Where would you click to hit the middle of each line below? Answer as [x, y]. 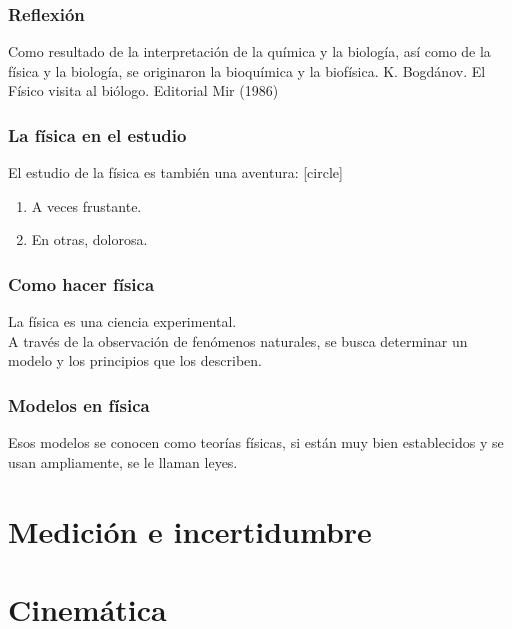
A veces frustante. [86, 205]
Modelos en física [79, 404]
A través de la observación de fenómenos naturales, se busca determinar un [238, 340]
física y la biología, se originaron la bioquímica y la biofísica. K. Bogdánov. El [247, 70]
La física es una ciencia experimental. [122, 321]
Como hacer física [81, 283]
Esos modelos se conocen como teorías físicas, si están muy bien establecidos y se [256, 442]
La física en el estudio [97, 134]
